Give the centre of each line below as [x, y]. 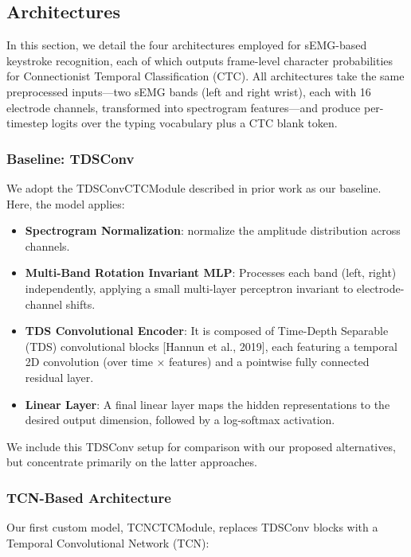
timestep [27, 123]
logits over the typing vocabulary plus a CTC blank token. [194, 123]
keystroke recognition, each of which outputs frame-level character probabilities [200, 60]
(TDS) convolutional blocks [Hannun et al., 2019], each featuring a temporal [211, 346]
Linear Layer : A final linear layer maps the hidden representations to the [207, 404]
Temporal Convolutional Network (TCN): [108, 542]
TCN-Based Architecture [89, 497]
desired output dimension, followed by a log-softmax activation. [180, 420]
